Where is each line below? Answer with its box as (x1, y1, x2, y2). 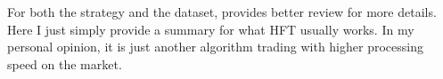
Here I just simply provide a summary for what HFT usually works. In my (7, 20, 414, 38)
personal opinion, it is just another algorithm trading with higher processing (7, 37, 423, 56)
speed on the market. (7, 54, 122, 73)
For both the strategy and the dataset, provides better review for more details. (7, 3, 437, 20)
